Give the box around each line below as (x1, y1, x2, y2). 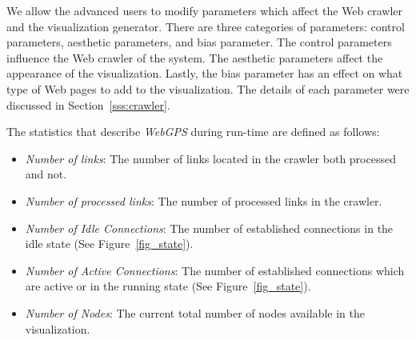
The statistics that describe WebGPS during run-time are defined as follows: (6, 123, 380, 140)
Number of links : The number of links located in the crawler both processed (25, 150, 396, 166)
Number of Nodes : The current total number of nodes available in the (25, 304, 365, 321)
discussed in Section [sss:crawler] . (6, 96, 170, 113)
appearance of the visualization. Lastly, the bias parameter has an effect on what (6, 65, 403, 82)
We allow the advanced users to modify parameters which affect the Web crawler (6, 2, 403, 18)
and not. (25, 166, 67, 182)
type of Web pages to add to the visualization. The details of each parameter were (6, 80, 410, 97)
